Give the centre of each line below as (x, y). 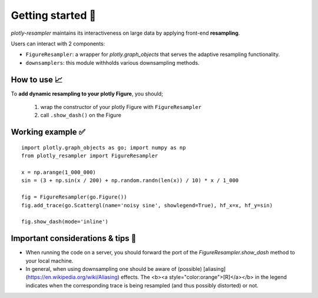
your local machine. (49, 261)
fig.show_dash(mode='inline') (65, 222)
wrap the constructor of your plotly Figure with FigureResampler (121, 107)
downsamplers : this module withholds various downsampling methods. (112, 62)
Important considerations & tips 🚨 (74, 239)
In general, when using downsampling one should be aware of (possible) (114, 269)
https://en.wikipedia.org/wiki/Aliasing (72, 277)
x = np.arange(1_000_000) (59, 172)
